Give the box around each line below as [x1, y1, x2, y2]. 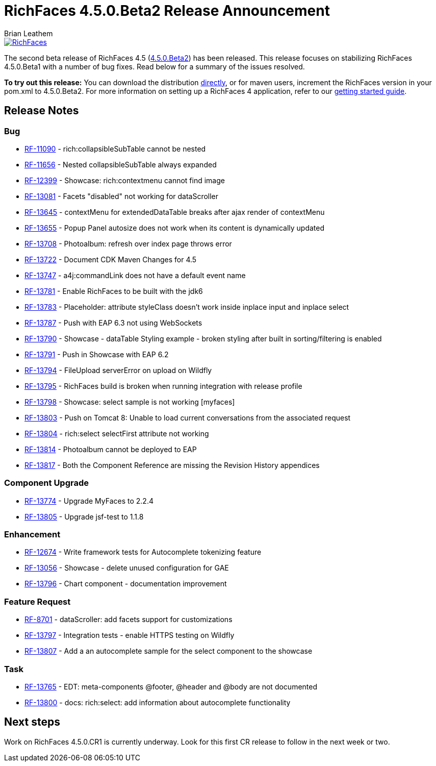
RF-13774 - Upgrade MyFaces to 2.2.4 [24, 496, 153, 505]
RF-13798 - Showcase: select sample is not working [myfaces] [24, 397, 235, 406]
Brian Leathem [4, 29, 53, 38]
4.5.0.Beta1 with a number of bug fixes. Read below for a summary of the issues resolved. [4, 62, 305, 71]
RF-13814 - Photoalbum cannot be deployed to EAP [24, 444, 197, 454]
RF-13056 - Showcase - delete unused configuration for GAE [24, 563, 229, 573]
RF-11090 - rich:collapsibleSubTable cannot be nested [24, 144, 206, 153]
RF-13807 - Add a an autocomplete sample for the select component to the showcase [24, 647, 313, 656]
